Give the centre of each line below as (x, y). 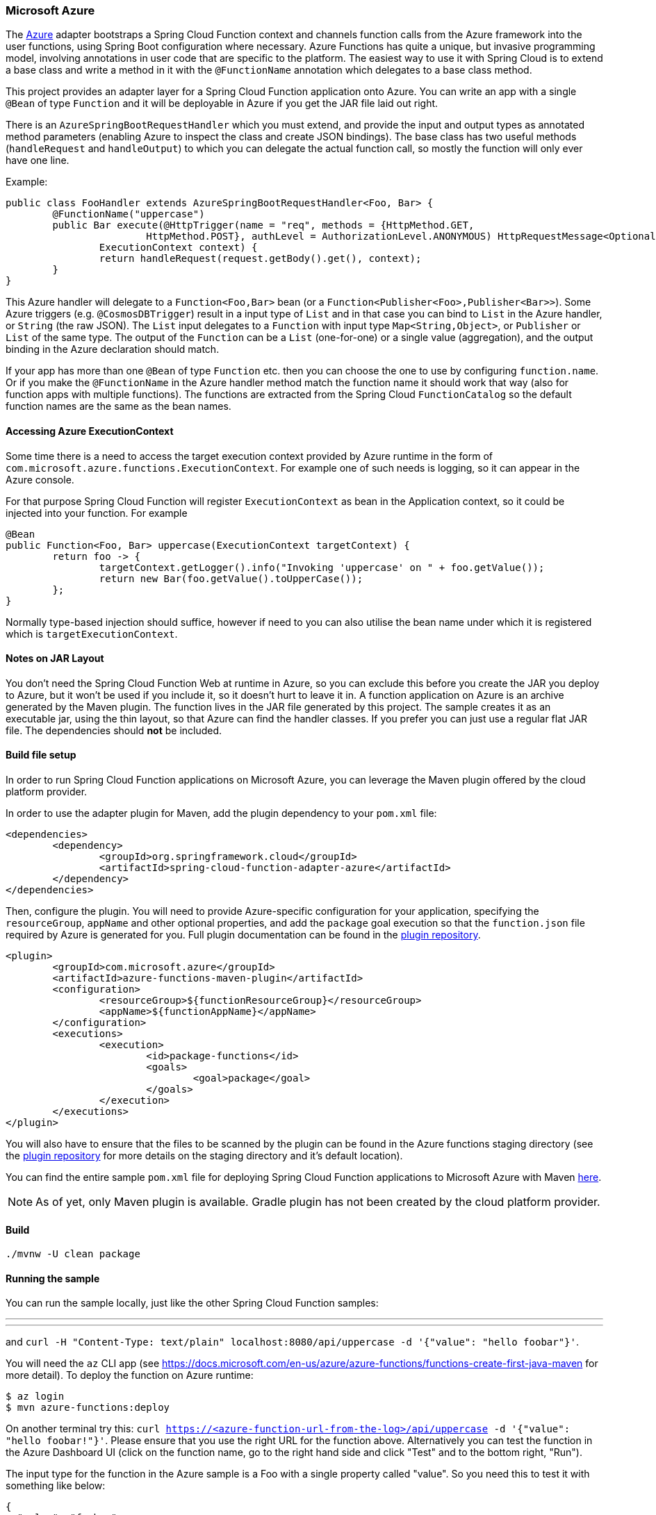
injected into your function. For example (97, 513)
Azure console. (40, 479)
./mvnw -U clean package (73, 1254)
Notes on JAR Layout (55, 659)
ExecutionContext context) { (178, 248)
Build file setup (41, 755)
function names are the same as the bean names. (118, 406)
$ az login (35, 1397)
